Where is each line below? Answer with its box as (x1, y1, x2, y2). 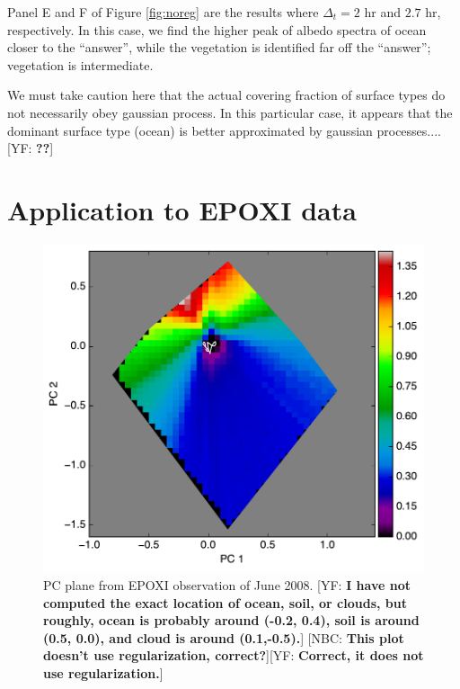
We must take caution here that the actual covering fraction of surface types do (7, 85, 446, 104)
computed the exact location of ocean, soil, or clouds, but (43, 593, 407, 612)
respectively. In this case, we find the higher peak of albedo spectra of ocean (7, 20, 427, 39)
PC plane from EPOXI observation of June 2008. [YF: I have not (43, 575, 411, 594)
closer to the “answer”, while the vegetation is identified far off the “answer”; (7, 38, 431, 57)
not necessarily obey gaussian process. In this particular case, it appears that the (7, 103, 453, 121)
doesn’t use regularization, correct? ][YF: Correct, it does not (43, 646, 424, 665)
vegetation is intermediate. (7, 55, 154, 74)
